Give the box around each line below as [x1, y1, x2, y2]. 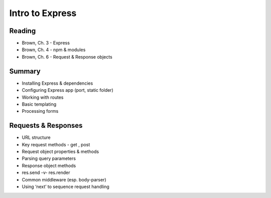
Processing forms [22, 108, 59, 114]
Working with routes [22, 94, 64, 100]
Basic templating [22, 101, 57, 107]
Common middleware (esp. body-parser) [22, 176, 106, 182]
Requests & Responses [9, 121, 83, 130]
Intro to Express [9, 8, 77, 19]
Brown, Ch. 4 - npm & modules [22, 47, 86, 53]
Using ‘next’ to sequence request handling [22, 183, 110, 189]
